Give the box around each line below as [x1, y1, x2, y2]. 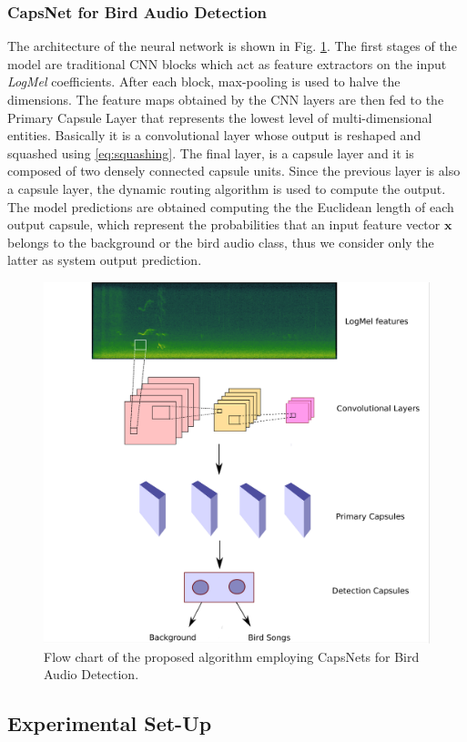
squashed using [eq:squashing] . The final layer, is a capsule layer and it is [7, 143, 414, 162]
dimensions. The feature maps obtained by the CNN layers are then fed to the [7, 90, 444, 108]
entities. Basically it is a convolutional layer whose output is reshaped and [7, 126, 421, 145]
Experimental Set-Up [7, 709, 212, 737]
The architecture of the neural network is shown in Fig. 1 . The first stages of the [7, 36, 457, 56]
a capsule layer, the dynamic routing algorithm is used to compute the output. [7, 178, 446, 198]
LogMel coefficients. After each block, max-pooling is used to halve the [7, 72, 401, 91]
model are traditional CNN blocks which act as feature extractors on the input [7, 54, 447, 73]
